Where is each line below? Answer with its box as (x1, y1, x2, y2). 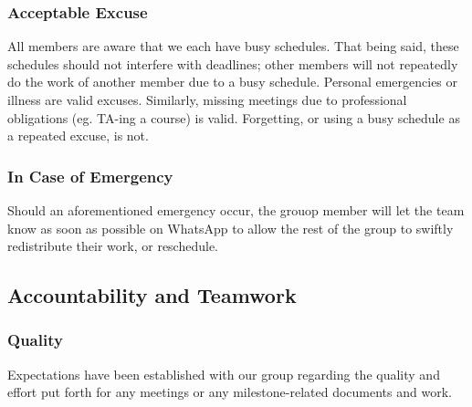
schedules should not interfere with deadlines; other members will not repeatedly (7, 54, 458, 73)
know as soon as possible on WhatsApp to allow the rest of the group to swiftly (7, 218, 454, 237)
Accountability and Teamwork (7, 281, 297, 309)
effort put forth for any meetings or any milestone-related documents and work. (7, 382, 452, 402)
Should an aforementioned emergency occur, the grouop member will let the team (7, 201, 465, 219)
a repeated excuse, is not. (7, 126, 149, 145)
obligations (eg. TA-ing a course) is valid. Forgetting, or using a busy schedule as (7, 108, 460, 127)
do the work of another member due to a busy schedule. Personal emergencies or (7, 72, 458, 91)
